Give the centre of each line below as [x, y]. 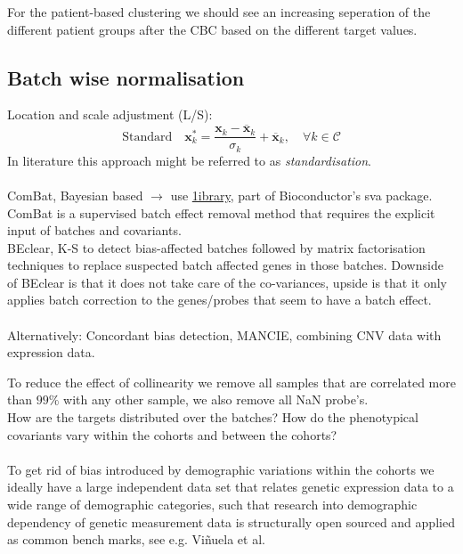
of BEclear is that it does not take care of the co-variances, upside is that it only [227, 282]
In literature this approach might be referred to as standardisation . [190, 160]
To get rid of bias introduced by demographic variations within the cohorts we [221, 469]
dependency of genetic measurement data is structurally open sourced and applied [231, 521]
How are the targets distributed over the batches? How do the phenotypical [213, 417]
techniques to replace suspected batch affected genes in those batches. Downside [225, 265]
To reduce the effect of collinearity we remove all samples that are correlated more [231, 382]
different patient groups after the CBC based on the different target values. [212, 29]
